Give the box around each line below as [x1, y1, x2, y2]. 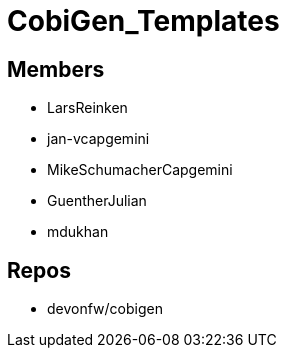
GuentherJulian [47, 192, 147, 210]
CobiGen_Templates [7, 4, 280, 38]
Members [7, 56, 105, 82]
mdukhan [47, 223, 109, 241]
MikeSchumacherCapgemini [47, 161, 233, 179]
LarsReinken [47, 99, 128, 117]
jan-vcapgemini [47, 130, 150, 148]
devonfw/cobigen [47, 300, 163, 318]
